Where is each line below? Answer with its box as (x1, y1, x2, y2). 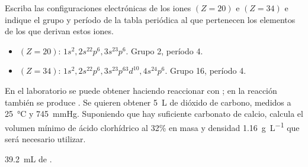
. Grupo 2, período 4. (126, 44, 203, 57)
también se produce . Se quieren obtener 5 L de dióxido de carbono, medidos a (5, 96, 291, 108)
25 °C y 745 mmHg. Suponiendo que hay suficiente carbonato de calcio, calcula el (5, 107, 303, 120)
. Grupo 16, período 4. (165, 64, 246, 77)
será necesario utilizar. (5, 133, 86, 145)
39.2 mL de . (5, 152, 52, 165)
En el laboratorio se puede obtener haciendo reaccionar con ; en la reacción (5, 84, 277, 96)
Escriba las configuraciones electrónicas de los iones (5, 2, 191, 14)
